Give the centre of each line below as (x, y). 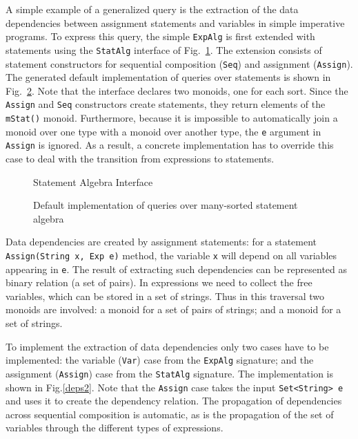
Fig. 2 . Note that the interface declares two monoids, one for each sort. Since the (177, 90)
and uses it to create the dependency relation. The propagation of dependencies (174, 401)
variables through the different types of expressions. (115, 428)
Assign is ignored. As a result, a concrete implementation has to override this (170, 145)
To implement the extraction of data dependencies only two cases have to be (167, 346)
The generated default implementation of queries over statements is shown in (168, 77)
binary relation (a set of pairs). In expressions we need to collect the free (159, 282)
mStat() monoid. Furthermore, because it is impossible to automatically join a (172, 118)
